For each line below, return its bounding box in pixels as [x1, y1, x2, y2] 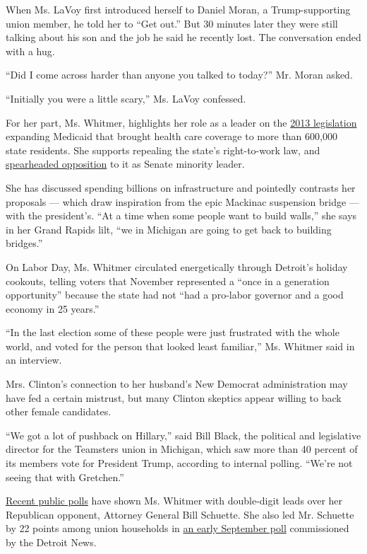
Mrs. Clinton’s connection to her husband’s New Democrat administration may [6, 376, 348, 391]
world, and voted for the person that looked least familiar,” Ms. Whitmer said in [6, 338, 355, 353]
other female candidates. [6, 404, 112, 419]
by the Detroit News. [6, 535, 97, 549]
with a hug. [6, 43, 55, 58]
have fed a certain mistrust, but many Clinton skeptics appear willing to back [6, 390, 342, 405]
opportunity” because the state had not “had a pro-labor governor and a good [6, 287, 344, 302]
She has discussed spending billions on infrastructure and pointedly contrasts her [6, 180, 356, 195]
